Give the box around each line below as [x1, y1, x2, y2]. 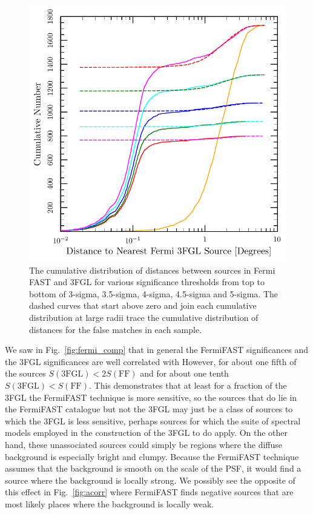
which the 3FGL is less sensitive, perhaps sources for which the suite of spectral [5, 414, 301, 427]
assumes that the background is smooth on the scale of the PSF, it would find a [5, 462, 301, 475]
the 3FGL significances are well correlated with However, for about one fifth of [5, 355, 297, 367]
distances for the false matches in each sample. [29, 323, 202, 335]
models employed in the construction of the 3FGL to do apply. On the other [5, 426, 288, 439]
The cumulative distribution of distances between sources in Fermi [29, 263, 275, 276]
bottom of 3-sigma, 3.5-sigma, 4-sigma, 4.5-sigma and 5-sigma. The [29, 287, 278, 300]
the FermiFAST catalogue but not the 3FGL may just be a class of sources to [5, 403, 293, 415]
